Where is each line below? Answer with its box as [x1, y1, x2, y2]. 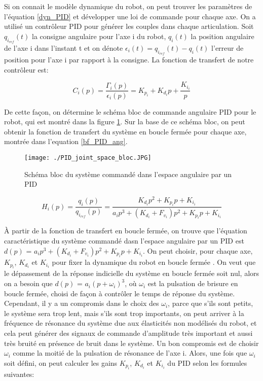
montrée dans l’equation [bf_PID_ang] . [4, 136, 128, 147]
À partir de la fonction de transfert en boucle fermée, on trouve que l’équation [4, 225, 247, 236]
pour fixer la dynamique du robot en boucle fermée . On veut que [52, 257, 256, 267]
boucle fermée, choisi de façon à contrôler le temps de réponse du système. [4, 288, 235, 298]
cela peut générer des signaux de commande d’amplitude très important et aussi [4, 328, 253, 338]
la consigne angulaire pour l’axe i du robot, [32, 30, 166, 41]
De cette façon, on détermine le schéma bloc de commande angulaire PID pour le [4, 106, 256, 117]
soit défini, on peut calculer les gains [4, 357, 118, 368]
